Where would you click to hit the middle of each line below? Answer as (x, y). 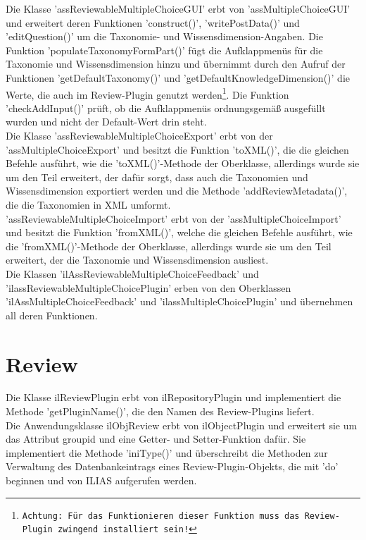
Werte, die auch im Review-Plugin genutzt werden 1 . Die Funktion (147, 93)
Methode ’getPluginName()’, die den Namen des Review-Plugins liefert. (160, 411)
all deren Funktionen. (52, 315)
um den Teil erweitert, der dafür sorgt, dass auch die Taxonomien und (157, 177)
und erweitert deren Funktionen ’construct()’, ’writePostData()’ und (153, 22)
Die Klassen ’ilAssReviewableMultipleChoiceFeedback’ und (132, 273)
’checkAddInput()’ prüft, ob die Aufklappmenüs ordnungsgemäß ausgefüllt (166, 108)
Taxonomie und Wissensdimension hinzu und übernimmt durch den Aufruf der (176, 64)
